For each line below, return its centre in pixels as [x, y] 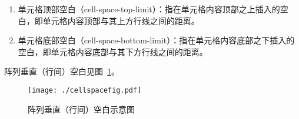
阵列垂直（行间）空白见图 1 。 [62, 71]
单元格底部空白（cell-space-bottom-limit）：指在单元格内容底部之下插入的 [156, 40]
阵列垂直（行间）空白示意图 [81, 109]
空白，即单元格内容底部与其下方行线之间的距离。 [113, 51]
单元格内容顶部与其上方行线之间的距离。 [121, 20]
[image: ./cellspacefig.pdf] [85, 90]
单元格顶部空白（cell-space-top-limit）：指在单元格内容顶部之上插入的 [149, 9]
